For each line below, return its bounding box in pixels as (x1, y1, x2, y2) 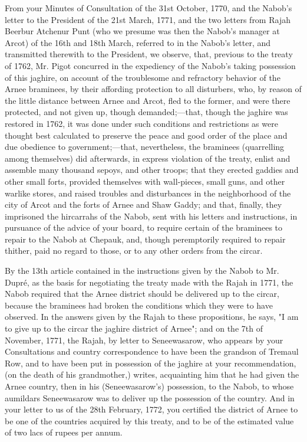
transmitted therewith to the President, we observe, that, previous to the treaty (5, 48, 293, 60)
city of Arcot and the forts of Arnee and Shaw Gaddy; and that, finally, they (5, 198, 282, 211)
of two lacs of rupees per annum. (5, 426, 123, 438)
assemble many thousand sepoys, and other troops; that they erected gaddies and (5, 163, 299, 176)
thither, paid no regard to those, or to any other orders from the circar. (5, 244, 263, 257)
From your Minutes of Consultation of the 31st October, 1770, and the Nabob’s (5, 2, 292, 14)
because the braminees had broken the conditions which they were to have (5, 299, 273, 311)
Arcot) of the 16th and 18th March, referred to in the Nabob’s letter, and (5, 36, 271, 48)
